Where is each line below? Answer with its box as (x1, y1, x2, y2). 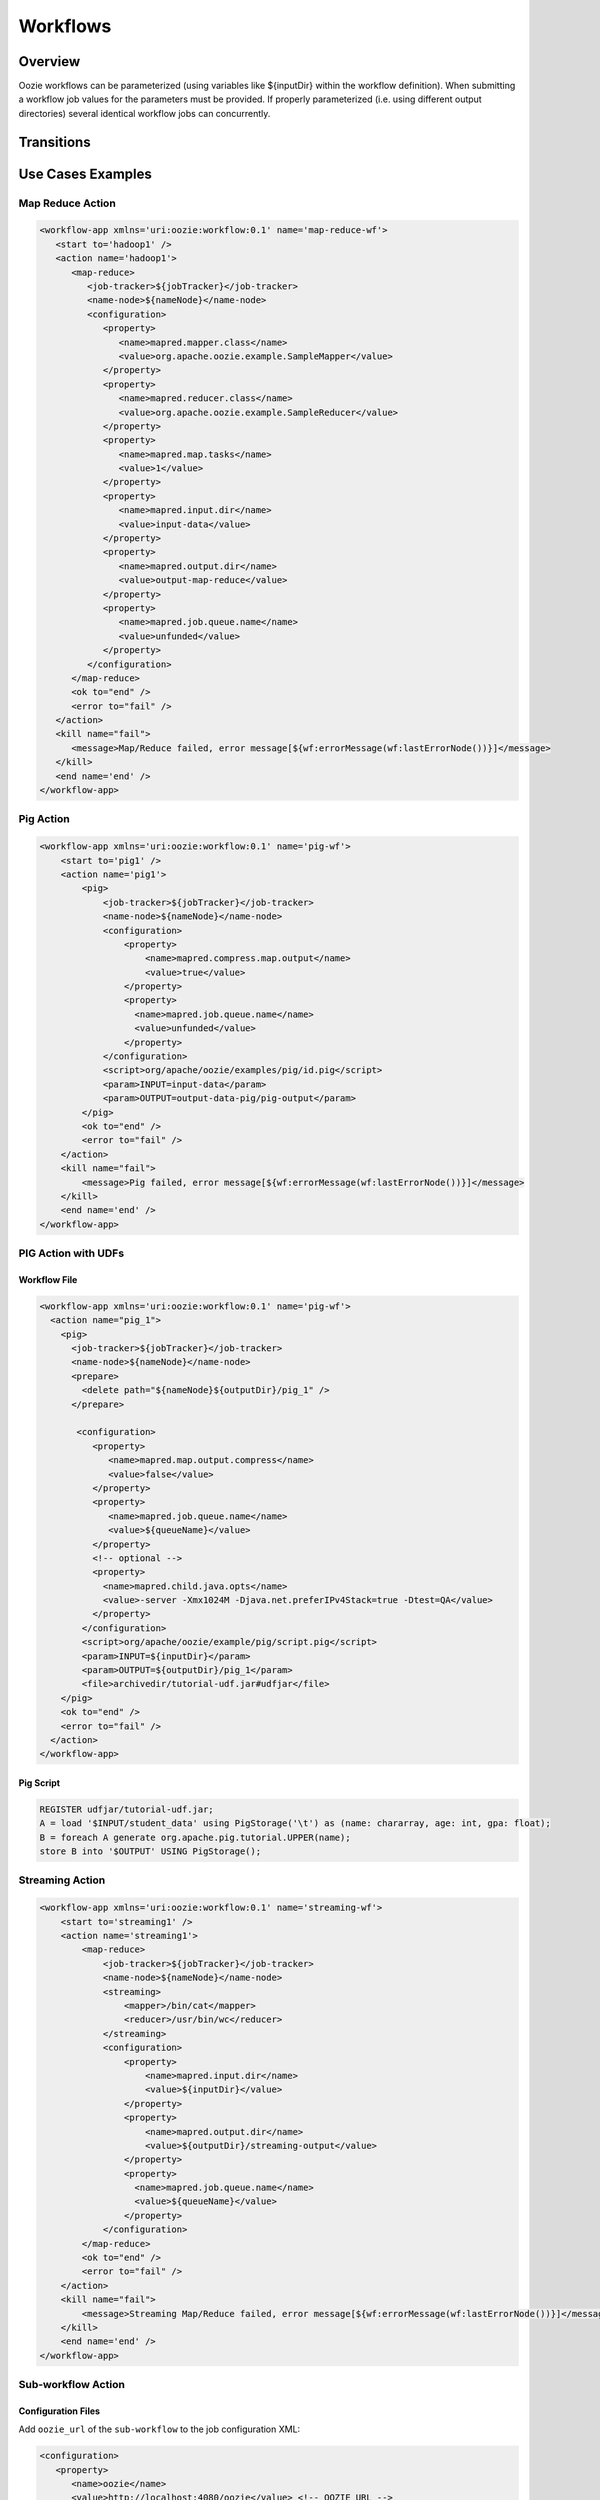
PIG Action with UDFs (18, 1246, 125, 1260)
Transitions (18, 133, 91, 150)
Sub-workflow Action (18, 2378, 125, 2392)
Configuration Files (18, 2405, 100, 2417)
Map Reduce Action (18, 196, 117, 210)
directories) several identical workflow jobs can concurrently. (18, 107, 271, 119)
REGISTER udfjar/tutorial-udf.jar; (39, 1803, 214, 1815)
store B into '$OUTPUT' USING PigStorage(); (39, 1846, 262, 1857)
